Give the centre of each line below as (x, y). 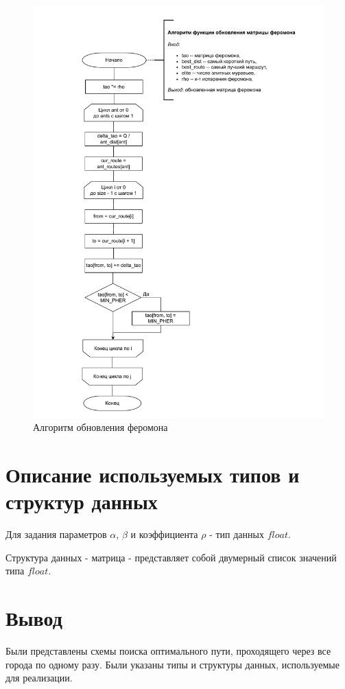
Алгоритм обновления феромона (100, 427)
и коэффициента (164, 534)
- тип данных (237, 534)
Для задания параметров (56, 534)
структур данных (82, 501)
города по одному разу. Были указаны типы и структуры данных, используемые (172, 664)
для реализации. (39, 678)
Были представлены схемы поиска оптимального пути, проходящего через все (168, 650)
